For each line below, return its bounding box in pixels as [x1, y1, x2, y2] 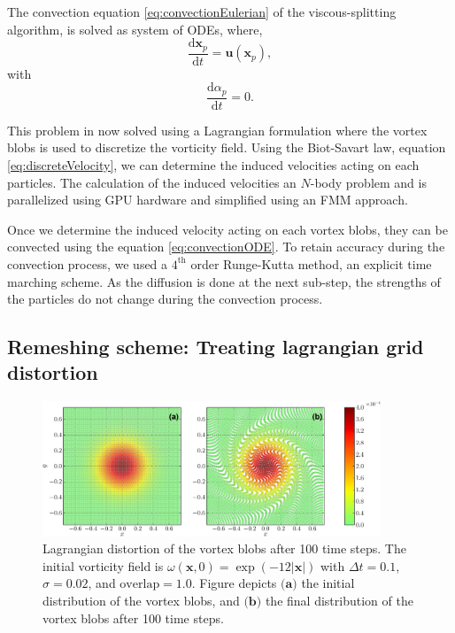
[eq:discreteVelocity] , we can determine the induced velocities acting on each [7, 155, 420, 174]
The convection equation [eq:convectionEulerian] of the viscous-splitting [7, 3, 397, 20]
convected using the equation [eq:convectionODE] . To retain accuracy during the [7, 237, 445, 256]
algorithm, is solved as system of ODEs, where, [7, 19, 263, 38]
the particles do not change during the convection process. [7, 289, 323, 308]
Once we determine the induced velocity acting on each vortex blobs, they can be [7, 220, 448, 238]
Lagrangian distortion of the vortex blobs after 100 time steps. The [42, 539, 406, 558]
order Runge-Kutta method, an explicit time [190, 254, 432, 273]
